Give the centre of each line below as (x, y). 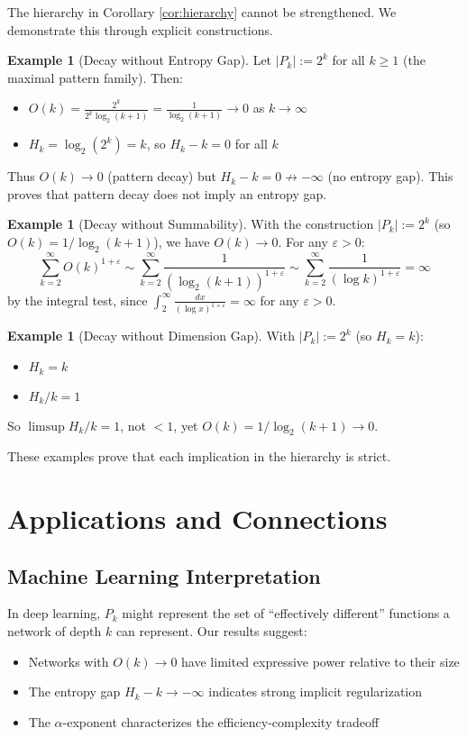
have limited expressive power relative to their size (320, 661)
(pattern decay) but (162, 176)
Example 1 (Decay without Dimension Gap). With (151, 336)
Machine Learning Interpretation (164, 575)
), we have (182, 242)
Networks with (69, 661)
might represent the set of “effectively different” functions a (286, 613)
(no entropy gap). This (390, 176)
